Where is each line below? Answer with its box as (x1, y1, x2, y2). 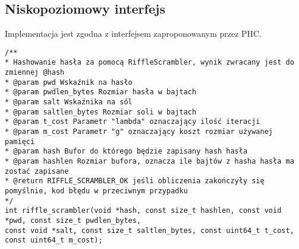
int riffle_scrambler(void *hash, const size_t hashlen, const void (5, 206, 282, 215)
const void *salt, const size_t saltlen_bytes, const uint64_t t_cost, (5, 226, 294, 235)
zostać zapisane (5, 167, 69, 175)
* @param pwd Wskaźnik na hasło (5, 78, 133, 87)
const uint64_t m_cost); (5, 236, 103, 245)
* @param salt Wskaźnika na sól (5, 98, 133, 107)
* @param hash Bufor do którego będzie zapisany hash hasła (5, 147, 248, 156)
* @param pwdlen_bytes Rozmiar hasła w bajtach (5, 88, 197, 97)
